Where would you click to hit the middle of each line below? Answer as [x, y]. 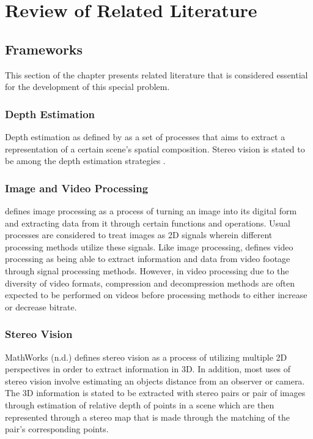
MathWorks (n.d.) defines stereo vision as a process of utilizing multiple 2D [146, 357]
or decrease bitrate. [41, 306]
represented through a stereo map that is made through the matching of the [147, 417]
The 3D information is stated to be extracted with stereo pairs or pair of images [155, 393]
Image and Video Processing [77, 188]
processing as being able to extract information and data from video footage [148, 259]
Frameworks [44, 49]
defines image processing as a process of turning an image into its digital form [151, 210]
